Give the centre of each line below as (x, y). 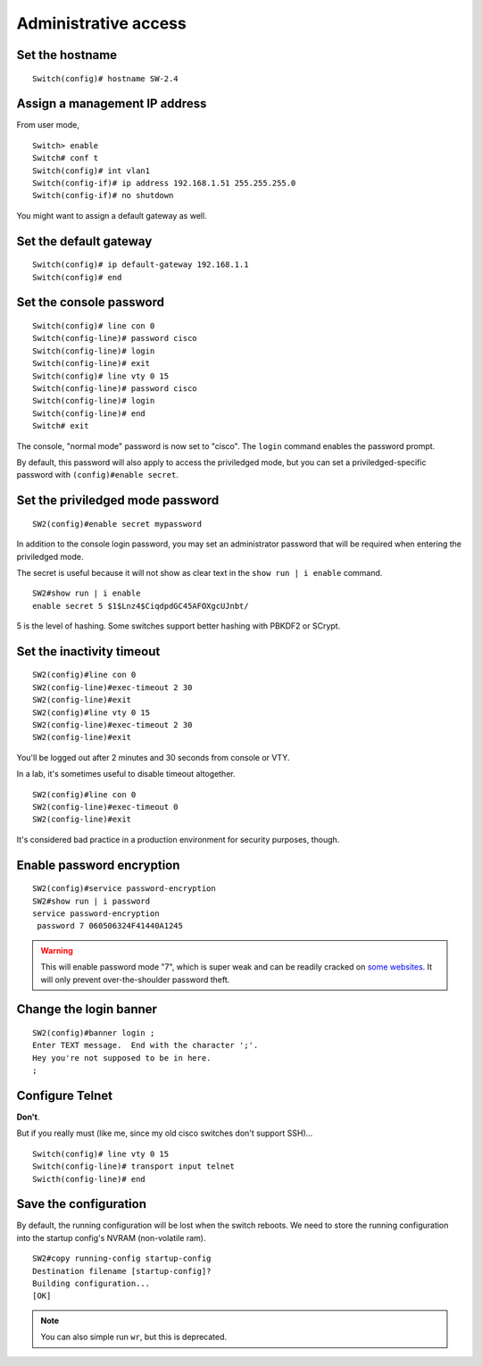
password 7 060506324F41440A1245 (110, 926)
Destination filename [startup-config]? (122, 1271)
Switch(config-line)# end (89, 413)
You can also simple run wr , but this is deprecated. (134, 1337)
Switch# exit (61, 426)
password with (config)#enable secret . (97, 475)
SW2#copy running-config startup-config (122, 1258)
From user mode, (48, 125)
